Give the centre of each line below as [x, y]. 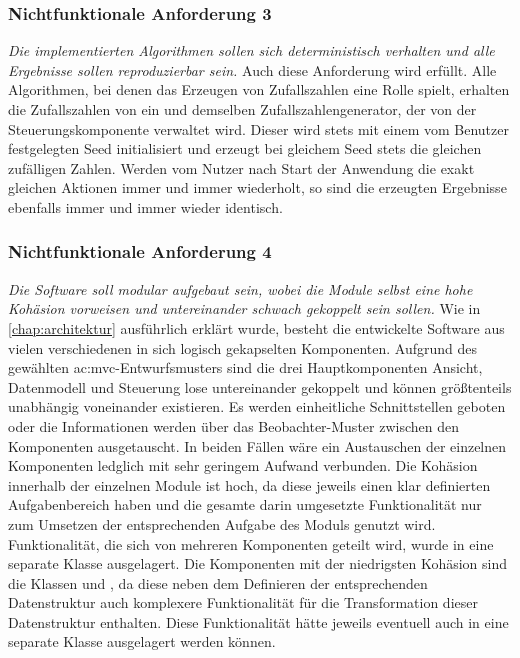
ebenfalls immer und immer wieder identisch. [145, 206]
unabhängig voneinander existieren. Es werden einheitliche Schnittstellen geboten [257, 406]
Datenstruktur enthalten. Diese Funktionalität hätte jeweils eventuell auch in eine [258, 621]
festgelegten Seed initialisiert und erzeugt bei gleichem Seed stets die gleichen [245, 148]
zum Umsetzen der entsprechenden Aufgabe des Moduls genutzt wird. [222, 523]
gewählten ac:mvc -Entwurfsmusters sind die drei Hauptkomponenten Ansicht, [245, 367]
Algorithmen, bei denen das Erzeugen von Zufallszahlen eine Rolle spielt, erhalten [259, 89]
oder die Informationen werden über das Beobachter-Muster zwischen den [233, 425]
